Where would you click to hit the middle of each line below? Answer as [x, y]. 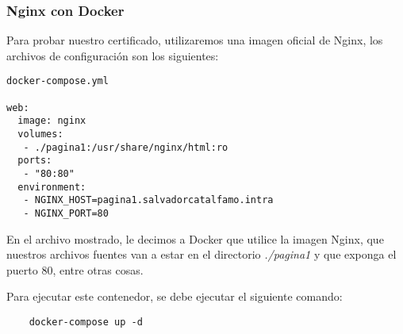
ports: [35, 161]
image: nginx [52, 121]
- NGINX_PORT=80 [66, 213]
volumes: [40, 134]
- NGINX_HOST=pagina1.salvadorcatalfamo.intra [148, 200]
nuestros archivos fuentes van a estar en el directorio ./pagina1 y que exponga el [201, 254]
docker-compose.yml [58, 81]
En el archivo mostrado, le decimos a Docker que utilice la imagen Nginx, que [195, 238]
